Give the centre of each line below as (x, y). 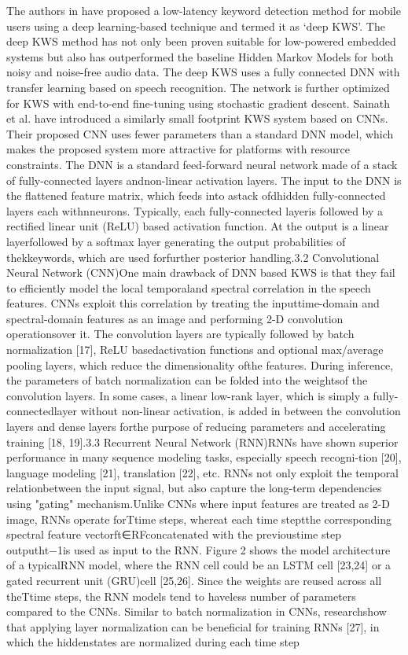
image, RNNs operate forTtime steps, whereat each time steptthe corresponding (199, 519)
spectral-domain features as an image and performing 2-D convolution (175, 318)
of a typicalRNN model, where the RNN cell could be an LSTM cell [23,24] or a (199, 565)
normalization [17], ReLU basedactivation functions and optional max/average (195, 350)
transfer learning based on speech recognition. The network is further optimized (198, 87)
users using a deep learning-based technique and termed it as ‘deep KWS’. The (196, 26)
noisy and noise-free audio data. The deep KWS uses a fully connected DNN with (203, 72)
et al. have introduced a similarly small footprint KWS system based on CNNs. (197, 118)
